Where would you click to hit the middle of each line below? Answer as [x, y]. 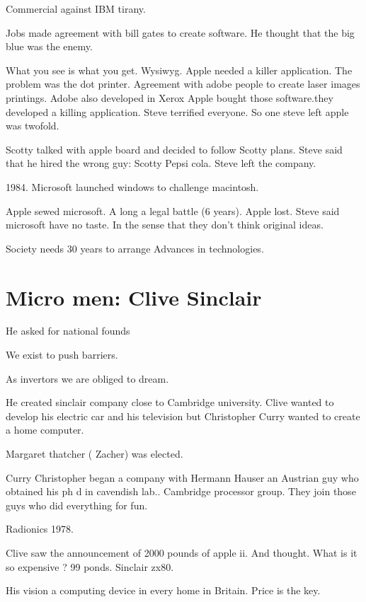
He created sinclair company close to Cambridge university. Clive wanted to [170, 402]
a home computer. [45, 430]
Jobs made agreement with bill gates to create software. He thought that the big [180, 32]
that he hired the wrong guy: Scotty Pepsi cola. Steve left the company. [161, 163]
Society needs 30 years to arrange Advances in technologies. [135, 248]
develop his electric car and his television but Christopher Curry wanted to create [183, 416]
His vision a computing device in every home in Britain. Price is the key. [163, 590]
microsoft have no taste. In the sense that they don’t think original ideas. [165, 225]
